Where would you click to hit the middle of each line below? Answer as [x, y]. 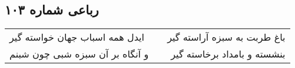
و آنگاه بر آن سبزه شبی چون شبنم [79, 54]
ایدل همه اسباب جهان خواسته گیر [77, 37]
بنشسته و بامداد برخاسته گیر [228, 54]
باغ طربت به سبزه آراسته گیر [226, 37]
